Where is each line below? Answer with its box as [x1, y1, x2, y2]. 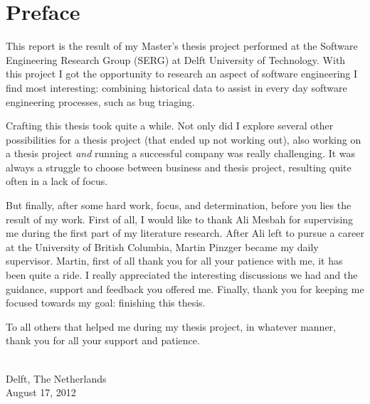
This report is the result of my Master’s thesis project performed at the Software [6, 38, 358, 53]
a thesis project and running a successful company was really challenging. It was [6, 146, 356, 161]
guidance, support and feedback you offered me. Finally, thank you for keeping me [6, 281, 364, 296]
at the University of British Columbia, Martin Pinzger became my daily [6, 239, 319, 254]
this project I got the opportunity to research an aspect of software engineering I [6, 66, 358, 81]
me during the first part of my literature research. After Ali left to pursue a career [6, 225, 364, 240]
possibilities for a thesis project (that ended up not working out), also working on [6, 132, 361, 147]
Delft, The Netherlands [6, 371, 107, 386]
